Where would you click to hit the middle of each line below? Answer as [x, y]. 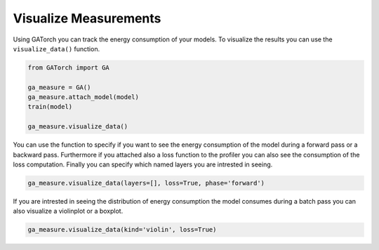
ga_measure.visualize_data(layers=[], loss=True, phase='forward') [146, 183]
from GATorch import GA [69, 67]
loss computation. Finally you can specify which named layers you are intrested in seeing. [143, 164]
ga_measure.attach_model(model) [84, 97]
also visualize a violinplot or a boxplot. [68, 211]
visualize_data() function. [56, 48]
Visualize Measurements [87, 18]
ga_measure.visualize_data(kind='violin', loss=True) [122, 230]
